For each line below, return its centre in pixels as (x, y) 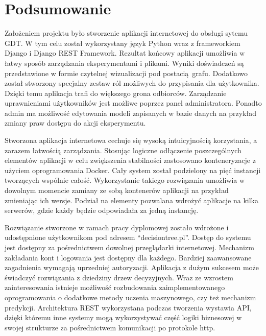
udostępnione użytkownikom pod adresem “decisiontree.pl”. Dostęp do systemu (128, 237)
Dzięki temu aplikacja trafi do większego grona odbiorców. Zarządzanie (116, 93)
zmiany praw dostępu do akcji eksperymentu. (75, 123)
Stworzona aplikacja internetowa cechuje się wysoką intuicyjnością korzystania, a (131, 140)
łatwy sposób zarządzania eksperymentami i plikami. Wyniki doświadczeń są (124, 63)
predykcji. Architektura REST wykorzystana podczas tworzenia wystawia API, (128, 307)
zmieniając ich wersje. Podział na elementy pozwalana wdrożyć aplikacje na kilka (131, 200)
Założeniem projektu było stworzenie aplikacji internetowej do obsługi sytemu (126, 33)
